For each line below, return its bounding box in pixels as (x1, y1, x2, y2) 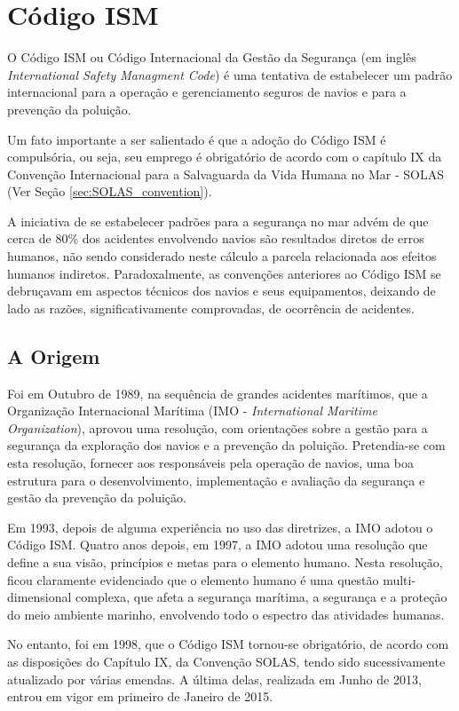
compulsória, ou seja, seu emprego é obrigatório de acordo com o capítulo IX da (7, 147, 442, 166)
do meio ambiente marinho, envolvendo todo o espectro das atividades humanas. (7, 604, 445, 623)
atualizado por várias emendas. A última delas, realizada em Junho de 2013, (7, 669, 422, 688)
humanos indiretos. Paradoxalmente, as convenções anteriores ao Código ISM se (7, 264, 441, 282)
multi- (383, 570, 416, 589)
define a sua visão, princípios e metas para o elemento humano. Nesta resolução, (7, 552, 443, 571)
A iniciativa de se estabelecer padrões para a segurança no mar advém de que (7, 211, 429, 230)
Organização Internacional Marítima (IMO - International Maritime (7, 401, 377, 420)
